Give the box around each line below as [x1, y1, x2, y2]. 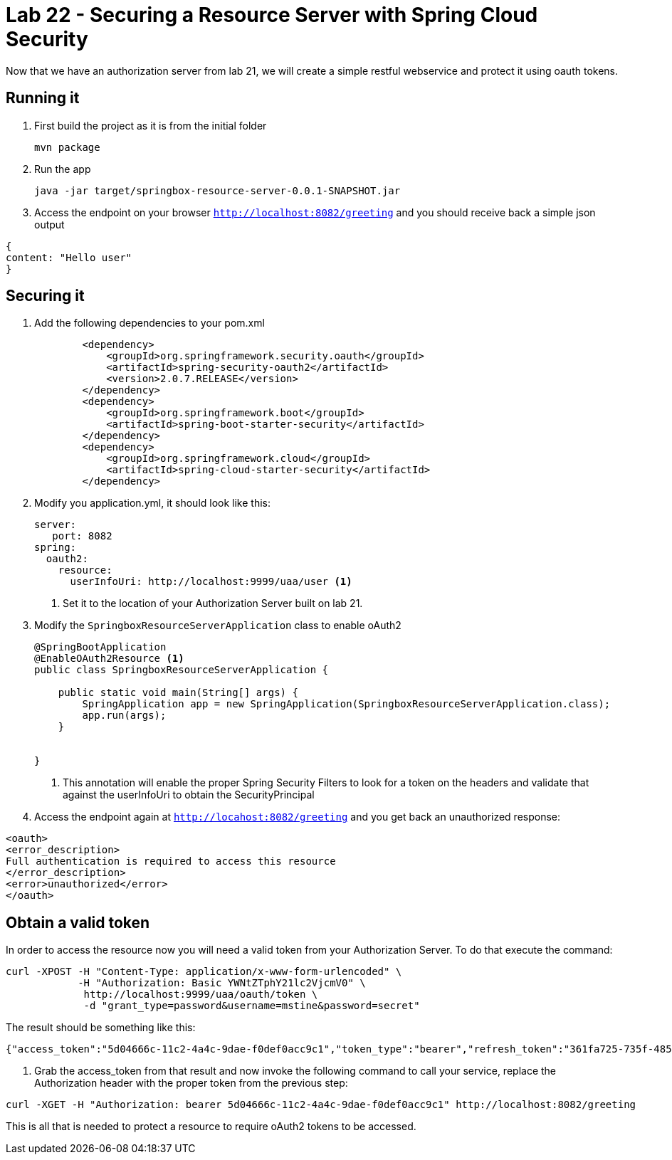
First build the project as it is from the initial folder [34, 119, 267, 132]
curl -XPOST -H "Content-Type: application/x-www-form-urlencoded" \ [6, 966, 402, 978]
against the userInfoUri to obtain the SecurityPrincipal [63, 789, 315, 801]
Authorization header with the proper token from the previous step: [34, 1077, 348, 1090]
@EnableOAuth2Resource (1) [34, 653, 184, 665]
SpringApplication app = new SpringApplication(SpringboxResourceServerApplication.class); [82, 698, 611, 710]
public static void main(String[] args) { [58, 687, 298, 699]
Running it [6, 89, 80, 107]
